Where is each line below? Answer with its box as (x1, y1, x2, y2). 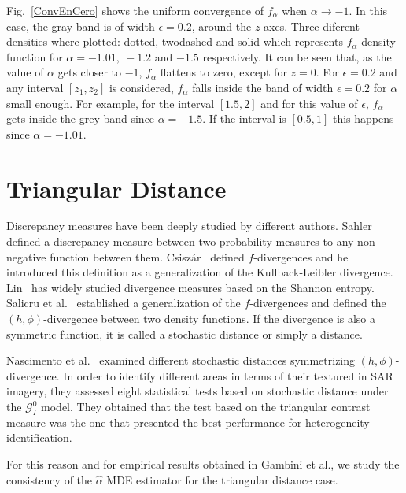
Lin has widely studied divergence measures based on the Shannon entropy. (6, 279, 375, 295)
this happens (332, 110, 394, 127)
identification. (6, 429, 72, 446)
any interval (6, 79, 64, 95)
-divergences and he (253, 248, 349, 265)
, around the (191, 17, 252, 34)
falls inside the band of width (192, 79, 334, 95)
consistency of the (6, 471, 93, 487)
